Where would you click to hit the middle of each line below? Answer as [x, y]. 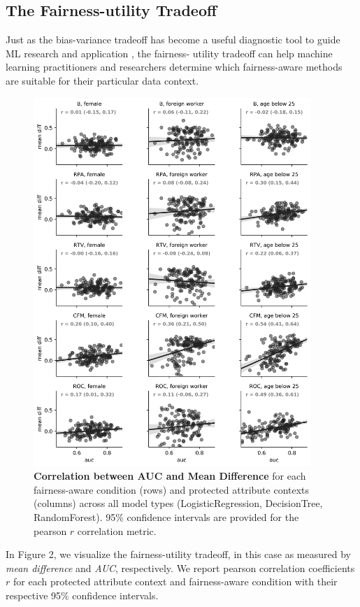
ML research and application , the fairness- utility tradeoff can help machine [169, 53]
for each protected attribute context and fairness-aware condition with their [175, 581]
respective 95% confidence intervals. [82, 595]
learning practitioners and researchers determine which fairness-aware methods [174, 67]
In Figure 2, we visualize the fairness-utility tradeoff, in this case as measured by [178, 554]
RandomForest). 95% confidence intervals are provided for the [166, 517]
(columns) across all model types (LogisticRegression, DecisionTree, [178, 503]
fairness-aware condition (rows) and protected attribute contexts [172, 489]
